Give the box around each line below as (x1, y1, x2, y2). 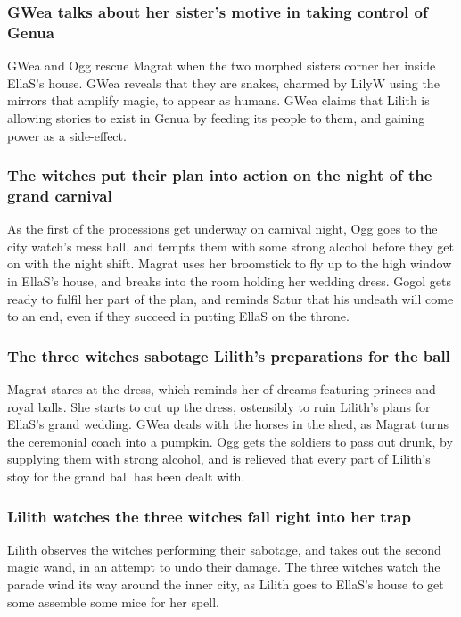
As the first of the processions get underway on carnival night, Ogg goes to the (7, 219, 438, 238)
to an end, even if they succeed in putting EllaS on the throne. (7, 307, 350, 325)
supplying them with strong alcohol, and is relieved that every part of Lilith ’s (7, 449, 431, 468)
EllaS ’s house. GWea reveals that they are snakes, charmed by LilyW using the (7, 73, 440, 92)
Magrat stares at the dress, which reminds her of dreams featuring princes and (7, 380, 436, 399)
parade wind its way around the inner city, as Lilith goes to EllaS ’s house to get (7, 575, 444, 593)
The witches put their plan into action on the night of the (7, 164, 432, 186)
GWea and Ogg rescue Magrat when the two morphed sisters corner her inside (7, 56, 436, 75)
